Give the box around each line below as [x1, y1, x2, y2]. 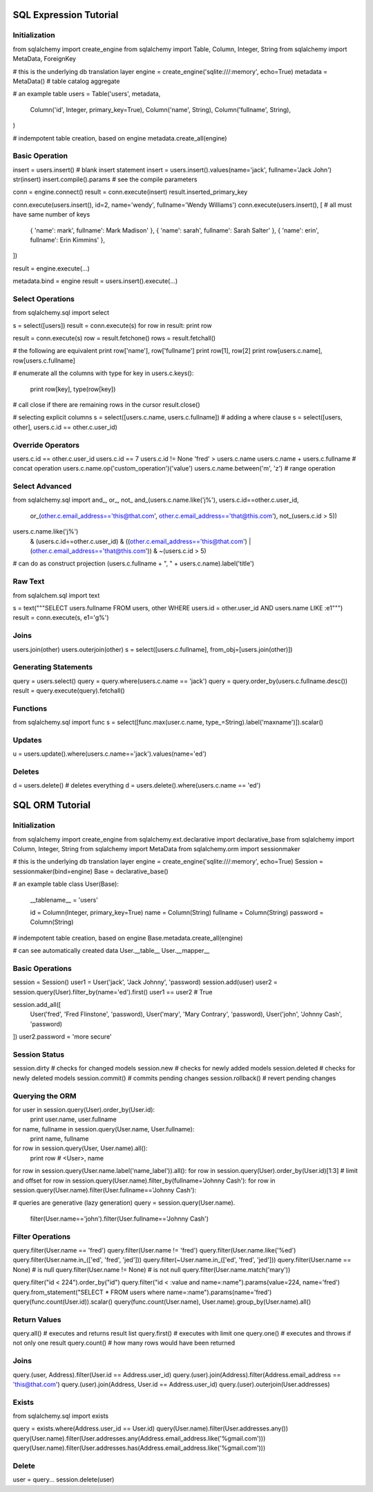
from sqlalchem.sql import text [12, 591, 100, 599]
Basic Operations [12, 963, 72, 973]
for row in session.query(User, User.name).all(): [12, 1144, 148, 1152]
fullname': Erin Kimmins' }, [30, 235, 105, 244]
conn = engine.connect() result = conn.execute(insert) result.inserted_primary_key [12, 188, 248, 197]
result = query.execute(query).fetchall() [12, 686, 126, 695]
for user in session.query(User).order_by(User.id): [12, 1105, 155, 1113]
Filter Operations [12, 1232, 71, 1241]
